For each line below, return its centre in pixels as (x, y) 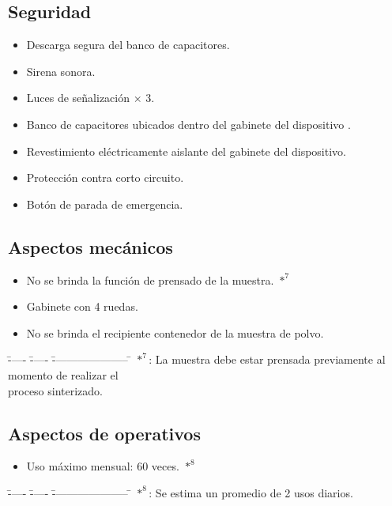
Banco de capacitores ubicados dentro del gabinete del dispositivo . (188, 124)
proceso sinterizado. (56, 390)
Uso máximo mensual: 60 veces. (103, 466)
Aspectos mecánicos (90, 246)
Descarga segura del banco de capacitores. (128, 45)
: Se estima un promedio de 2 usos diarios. (251, 492)
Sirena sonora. (61, 71)
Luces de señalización (78, 98)
